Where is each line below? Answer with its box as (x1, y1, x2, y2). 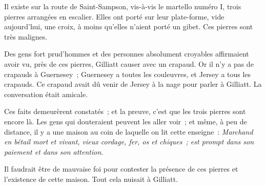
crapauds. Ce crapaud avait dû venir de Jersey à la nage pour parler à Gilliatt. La (4, 79, 262, 89)
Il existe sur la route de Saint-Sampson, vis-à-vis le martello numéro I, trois (4, 1, 241, 11)
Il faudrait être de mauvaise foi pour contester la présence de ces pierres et (4, 163, 238, 174)
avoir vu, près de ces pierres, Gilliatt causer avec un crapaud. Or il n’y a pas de (4, 58, 254, 69)
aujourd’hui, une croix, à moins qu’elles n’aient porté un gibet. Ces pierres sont (4, 21, 253, 32)
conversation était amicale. (4, 88, 88, 99)
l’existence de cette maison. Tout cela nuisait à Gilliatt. (4, 173, 178, 184)
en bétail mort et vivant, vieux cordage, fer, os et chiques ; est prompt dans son (4, 136, 254, 147)
